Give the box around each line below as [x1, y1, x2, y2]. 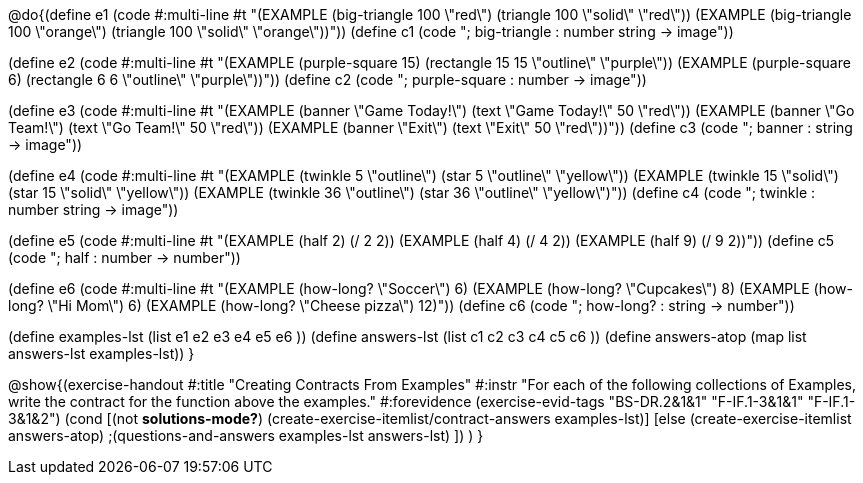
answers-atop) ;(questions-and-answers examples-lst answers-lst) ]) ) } [8, 427, 484, 444]
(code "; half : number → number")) [8, 249, 241, 266]
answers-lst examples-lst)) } [8, 345, 195, 362]
